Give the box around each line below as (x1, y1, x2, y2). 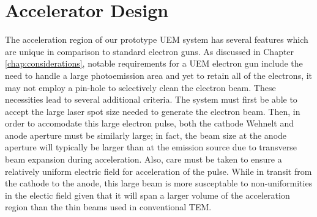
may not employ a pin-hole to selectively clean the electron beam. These (5, 81, 276, 94)
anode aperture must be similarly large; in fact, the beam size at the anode (5, 128, 287, 141)
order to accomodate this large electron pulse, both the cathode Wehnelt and (5, 117, 294, 130)
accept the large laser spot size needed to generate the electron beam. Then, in (5, 105, 300, 117)
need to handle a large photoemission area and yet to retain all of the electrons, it (5, 68, 313, 81)
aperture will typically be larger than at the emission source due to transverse (5, 141, 297, 153)
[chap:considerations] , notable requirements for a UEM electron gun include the (5, 57, 303, 70)
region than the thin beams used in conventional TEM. (5, 200, 212, 213)
